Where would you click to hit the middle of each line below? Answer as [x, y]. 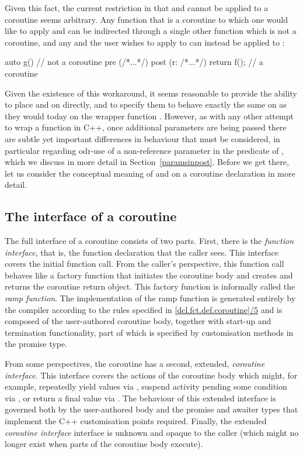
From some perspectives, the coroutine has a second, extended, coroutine [135, 364]
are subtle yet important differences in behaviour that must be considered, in [142, 138]
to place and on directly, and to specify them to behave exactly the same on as [146, 104]
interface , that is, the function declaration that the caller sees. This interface [142, 252]
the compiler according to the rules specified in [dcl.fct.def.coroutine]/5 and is [144, 309]
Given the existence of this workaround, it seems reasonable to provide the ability [151, 93]
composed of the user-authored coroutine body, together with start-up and [138, 321]
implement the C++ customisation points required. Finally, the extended [136, 421]
